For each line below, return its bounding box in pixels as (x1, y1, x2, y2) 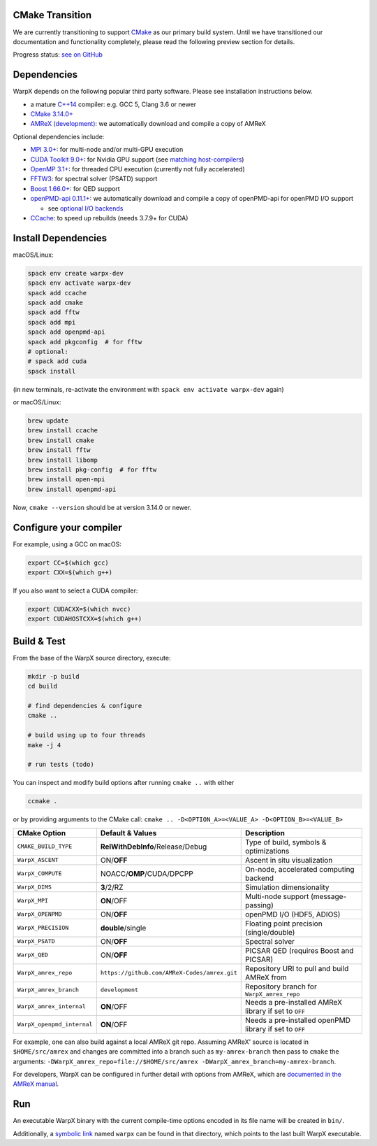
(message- (311, 891, 347, 901)
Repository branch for (244, 982, 317, 991)
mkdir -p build (27, 672, 80, 680)
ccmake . (27, 798, 58, 805)
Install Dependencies (13, 232, 108, 244)
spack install (27, 367, 76, 375)
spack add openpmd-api (27, 328, 105, 336)
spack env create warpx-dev (27, 269, 124, 277)
